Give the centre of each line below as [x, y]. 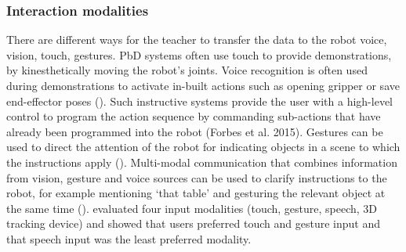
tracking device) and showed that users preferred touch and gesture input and [193, 223]
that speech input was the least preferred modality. [129, 238]
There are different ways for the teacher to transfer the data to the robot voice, [197, 40]
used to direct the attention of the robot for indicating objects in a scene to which [203, 147]
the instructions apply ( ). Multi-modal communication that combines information [202, 162]
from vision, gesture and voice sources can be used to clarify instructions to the [197, 177]
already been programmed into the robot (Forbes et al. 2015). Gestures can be [195, 131]
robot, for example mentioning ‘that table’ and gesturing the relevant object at [196, 193]
